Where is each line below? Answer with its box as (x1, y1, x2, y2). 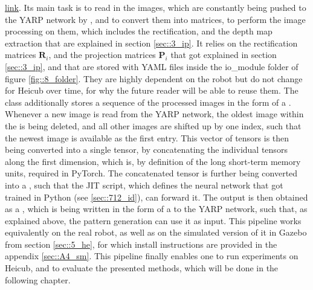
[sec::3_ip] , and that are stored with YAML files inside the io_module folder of (5, 60, 298, 72)
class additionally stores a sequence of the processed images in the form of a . (5, 95, 291, 108)
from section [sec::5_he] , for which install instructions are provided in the (5, 237, 277, 250)
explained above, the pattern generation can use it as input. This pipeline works (5, 214, 302, 227)
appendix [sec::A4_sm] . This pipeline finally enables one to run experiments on (5, 250, 298, 262)
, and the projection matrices (48, 48, 156, 61)
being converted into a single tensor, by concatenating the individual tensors (5, 143, 288, 156)
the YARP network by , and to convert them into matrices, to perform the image (5, 13, 306, 25)
